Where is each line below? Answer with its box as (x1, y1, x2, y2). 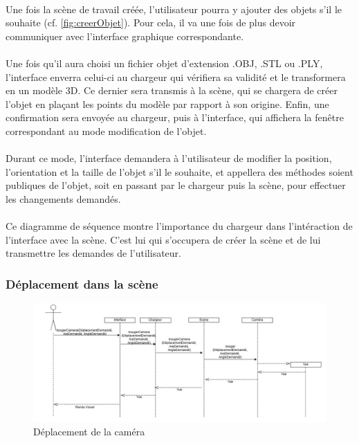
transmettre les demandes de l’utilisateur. (6, 246, 181, 260)
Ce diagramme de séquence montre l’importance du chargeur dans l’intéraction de (6, 219, 353, 233)
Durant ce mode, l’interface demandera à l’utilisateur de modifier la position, (6, 151, 332, 165)
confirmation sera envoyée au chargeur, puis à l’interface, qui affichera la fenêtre (6, 110, 344, 125)
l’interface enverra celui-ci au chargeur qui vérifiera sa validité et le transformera (6, 69, 346, 84)
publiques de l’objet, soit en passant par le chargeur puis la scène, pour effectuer (6, 178, 346, 192)
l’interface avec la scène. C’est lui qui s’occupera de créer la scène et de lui (6, 232, 321, 246)
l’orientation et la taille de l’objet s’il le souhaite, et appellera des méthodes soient (6, 164, 353, 179)
